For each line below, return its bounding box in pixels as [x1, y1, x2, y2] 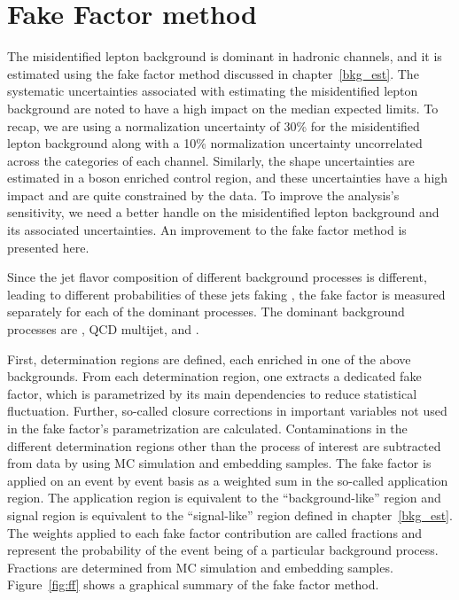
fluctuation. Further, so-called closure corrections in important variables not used [7, 401, 447, 420]
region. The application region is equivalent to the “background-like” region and [7, 488, 441, 507]
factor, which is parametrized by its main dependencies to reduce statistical [7, 384, 417, 402]
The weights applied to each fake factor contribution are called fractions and [7, 523, 423, 542]
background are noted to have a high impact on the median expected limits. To [7, 98, 439, 117]
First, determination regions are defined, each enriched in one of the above [7, 349, 411, 368]
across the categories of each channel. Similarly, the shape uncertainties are [7, 151, 415, 169]
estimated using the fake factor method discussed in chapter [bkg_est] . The [7, 64, 419, 82]
